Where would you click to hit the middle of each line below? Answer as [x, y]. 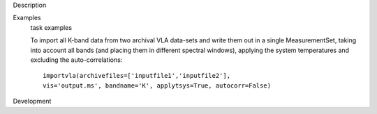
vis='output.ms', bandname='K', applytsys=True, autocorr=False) [157, 85]
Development [32, 101]
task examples [51, 27]
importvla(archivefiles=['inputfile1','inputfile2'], [136, 76]
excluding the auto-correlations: [76, 60]
